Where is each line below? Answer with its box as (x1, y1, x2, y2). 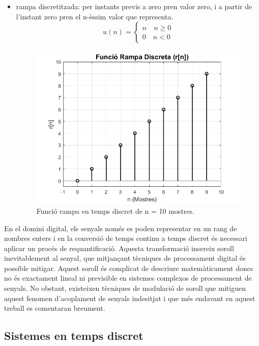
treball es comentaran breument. (4, 303, 105, 313)
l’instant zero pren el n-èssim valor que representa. (16, 11, 174, 21)
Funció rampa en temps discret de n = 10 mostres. (36, 205, 194, 216)
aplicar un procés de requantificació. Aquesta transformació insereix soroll (4, 242, 234, 253)
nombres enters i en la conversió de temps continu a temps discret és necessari (4, 233, 247, 243)
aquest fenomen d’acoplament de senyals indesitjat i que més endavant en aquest (4, 292, 255, 303)
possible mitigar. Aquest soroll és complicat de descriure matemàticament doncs (4, 262, 253, 273)
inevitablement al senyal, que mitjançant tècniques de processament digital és (4, 253, 246, 263)
